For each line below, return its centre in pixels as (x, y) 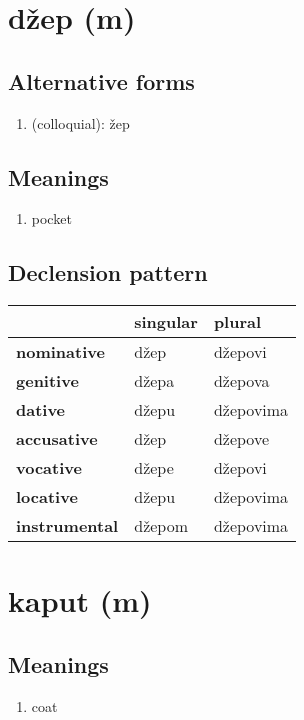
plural (237, 322)
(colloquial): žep (80, 122)
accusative (57, 439)
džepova (241, 381)
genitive (47, 381)
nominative (60, 352)
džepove (241, 439)
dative (41, 410)
